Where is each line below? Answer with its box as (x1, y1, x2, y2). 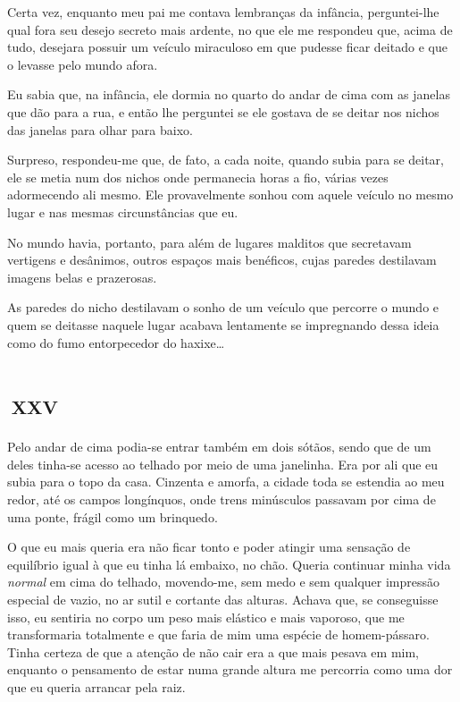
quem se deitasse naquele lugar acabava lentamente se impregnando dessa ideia (7, 315, 439, 334)
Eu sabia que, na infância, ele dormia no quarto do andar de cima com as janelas (7, 85, 450, 104)
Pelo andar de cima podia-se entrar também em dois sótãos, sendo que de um (7, 437, 431, 456)
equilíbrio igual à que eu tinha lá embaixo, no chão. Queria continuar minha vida (7, 554, 451, 573)
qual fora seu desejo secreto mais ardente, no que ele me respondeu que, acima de (7, 20, 453, 38)
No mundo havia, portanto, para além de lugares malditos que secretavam (7, 233, 412, 251)
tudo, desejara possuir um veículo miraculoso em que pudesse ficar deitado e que (7, 38, 447, 56)
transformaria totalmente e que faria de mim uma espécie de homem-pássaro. (7, 625, 430, 644)
